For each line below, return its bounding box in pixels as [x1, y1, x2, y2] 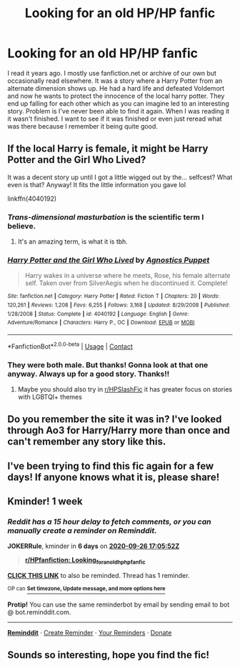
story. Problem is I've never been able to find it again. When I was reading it [7, 106, 230, 115]
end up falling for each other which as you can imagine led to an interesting [7, 99, 230, 108]
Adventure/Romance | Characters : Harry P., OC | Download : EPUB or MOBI [7, 319, 195, 326]
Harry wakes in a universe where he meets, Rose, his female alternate [24, 271, 231, 280]
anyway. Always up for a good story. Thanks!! [7, 369, 170, 379]
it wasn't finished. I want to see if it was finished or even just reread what [7, 114, 223, 123]
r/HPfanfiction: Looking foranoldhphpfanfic [24, 556, 146, 566]
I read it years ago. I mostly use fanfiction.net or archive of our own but [7, 69, 216, 77]
